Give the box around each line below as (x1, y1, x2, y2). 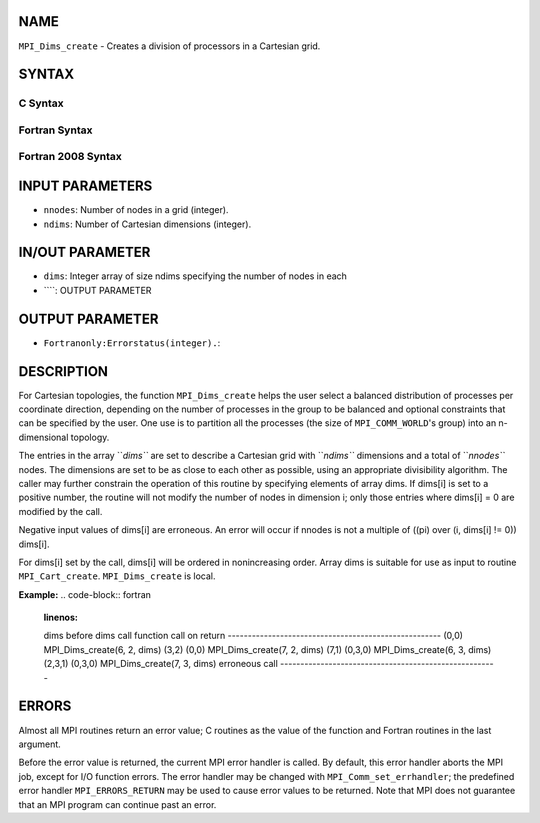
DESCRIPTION (18, 363, 109, 380)
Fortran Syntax (18, 123, 93, 137)
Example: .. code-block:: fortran (18, 588, 152, 600)
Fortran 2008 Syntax (18, 150, 122, 164)
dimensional (18, 431, 69, 443)
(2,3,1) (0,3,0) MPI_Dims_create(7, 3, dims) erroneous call (43, 658, 279, 670)
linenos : (43, 611, 79, 624)
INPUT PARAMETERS (18, 178, 153, 195)
